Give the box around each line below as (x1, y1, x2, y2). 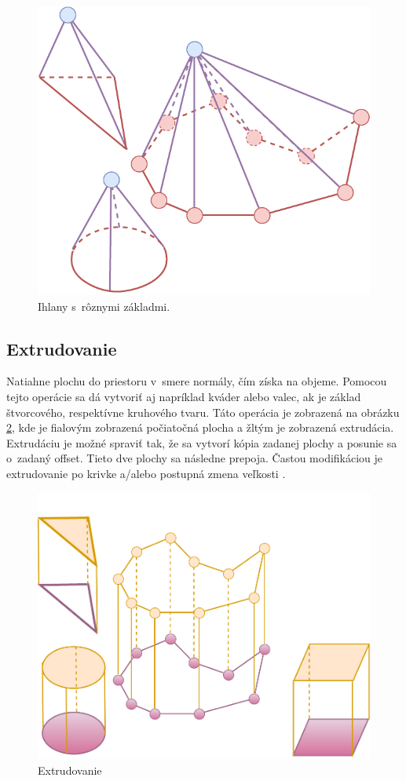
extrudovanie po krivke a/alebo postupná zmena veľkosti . (6, 465, 286, 481)
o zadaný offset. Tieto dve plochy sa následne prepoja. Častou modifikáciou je (6, 450, 383, 466)
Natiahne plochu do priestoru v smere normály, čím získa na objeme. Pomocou (6, 373, 387, 389)
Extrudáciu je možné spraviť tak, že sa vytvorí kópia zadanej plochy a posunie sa (6, 434, 397, 451)
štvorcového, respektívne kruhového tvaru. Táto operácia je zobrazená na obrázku (6, 403, 400, 420)
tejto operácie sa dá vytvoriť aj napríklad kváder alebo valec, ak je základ (6, 389, 361, 405)
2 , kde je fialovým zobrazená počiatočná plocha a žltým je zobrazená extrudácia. (6, 419, 394, 436)
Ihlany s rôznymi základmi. (38, 297, 170, 314)
